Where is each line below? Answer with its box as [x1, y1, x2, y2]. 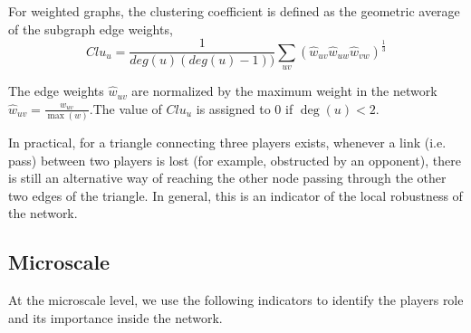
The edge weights [8, 81, 104, 100]
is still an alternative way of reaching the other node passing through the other [8, 168, 447, 187]
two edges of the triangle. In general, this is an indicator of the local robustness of [8, 186, 463, 205]
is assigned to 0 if [196, 99, 293, 118]
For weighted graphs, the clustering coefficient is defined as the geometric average [8, 2, 460, 20]
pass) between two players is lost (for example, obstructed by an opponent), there [8, 150, 461, 169]
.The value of [89, 99, 162, 118]
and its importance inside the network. [8, 308, 223, 327]
